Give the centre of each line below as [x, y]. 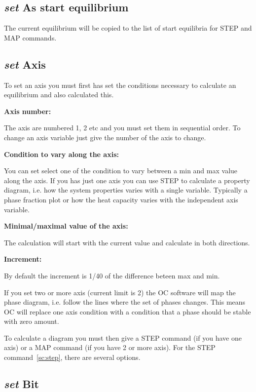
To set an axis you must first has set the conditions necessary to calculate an [120, 85]
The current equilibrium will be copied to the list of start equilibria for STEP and [128, 28]
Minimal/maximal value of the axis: [66, 226]
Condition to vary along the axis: [61, 154]
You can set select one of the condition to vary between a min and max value [121, 171]
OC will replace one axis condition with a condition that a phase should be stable [128, 311]
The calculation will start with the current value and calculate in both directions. [127, 242]
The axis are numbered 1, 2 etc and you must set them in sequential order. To [122, 128]
